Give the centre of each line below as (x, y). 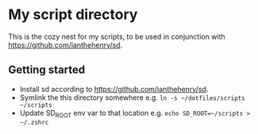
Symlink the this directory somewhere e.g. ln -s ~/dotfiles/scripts (132, 98)
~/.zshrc (34, 122)
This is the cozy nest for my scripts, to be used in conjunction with (117, 36)
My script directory (73, 15)
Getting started (47, 70)
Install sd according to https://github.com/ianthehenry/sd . (114, 89)
